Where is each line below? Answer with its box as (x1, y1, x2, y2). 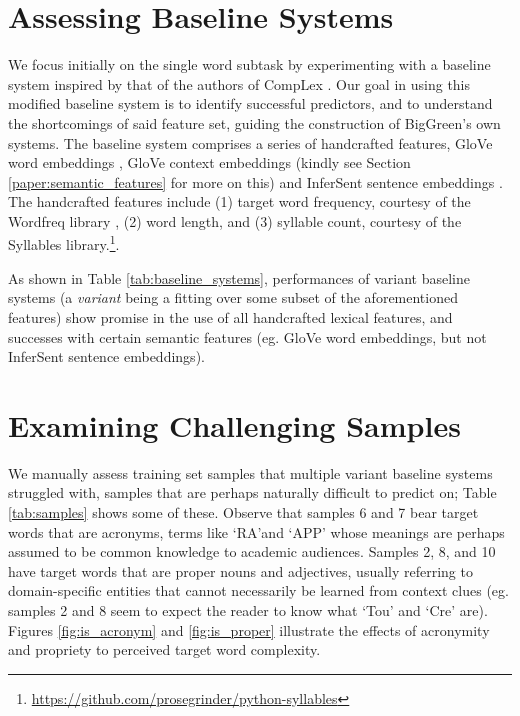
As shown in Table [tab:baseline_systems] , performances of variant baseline (8, 267, 470, 288)
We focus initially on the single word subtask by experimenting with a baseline (8, 54, 491, 75)
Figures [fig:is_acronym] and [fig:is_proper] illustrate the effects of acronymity (8, 619, 490, 640)
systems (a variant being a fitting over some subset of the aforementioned (8, 287, 458, 308)
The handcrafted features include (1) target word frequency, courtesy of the (8, 191, 471, 212)
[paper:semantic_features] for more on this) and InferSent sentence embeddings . (8, 171, 503, 192)
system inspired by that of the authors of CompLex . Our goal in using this (8, 73, 471, 94)
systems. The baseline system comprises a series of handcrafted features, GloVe (8, 132, 493, 153)
